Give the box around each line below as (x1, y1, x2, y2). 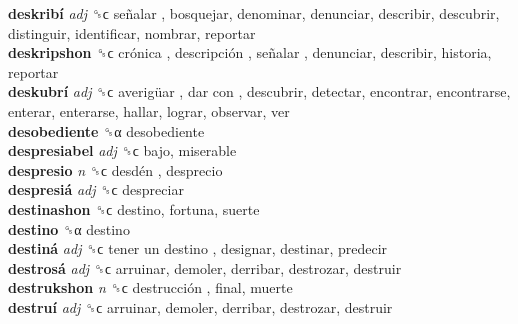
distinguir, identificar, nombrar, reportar (8, 22, 256, 43)
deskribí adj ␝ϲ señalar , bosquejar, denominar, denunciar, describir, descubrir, (8, 3, 500, 23)
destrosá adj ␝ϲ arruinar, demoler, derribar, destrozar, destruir (8, 257, 402, 278)
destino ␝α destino (8, 218, 130, 239)
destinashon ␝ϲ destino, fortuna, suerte (8, 198, 260, 219)
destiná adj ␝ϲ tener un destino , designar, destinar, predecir (8, 238, 388, 259)
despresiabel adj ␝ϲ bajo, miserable (8, 140, 237, 161)
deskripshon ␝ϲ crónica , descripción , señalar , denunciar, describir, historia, (8, 42, 492, 63)
